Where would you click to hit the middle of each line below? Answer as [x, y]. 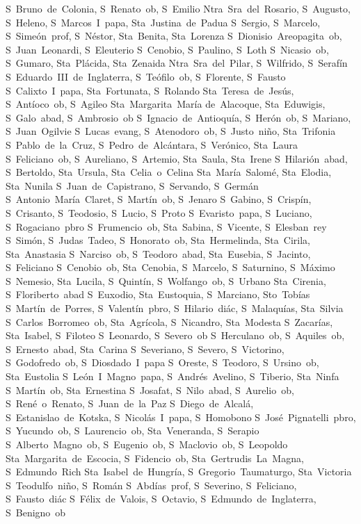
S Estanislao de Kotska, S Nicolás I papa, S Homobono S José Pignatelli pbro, [181, 417]
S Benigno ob [36, 512]
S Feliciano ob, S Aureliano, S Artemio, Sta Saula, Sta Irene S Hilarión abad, [177, 158]
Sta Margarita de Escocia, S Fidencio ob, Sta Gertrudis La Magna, [155, 458]
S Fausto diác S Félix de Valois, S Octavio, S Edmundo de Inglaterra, [161, 499]
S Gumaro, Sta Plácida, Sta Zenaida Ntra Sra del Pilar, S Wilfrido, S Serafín [177, 63]
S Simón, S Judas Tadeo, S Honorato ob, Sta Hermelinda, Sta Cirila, [158, 240]
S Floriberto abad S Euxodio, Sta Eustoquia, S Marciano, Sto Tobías [158, 294]
